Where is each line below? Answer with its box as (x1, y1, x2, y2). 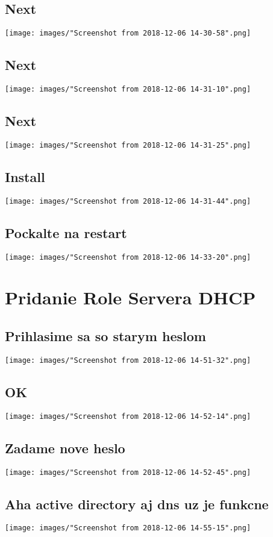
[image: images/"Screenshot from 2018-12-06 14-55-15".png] (5, 524, 251, 533)
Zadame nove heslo (5, 438, 125, 457)
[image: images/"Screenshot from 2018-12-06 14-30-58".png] (5, 29, 251, 38)
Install (5, 167, 45, 186)
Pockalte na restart (5, 223, 127, 242)
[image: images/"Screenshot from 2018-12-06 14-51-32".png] (5, 356, 251, 365)
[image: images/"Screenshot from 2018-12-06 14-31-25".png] (5, 140, 251, 149)
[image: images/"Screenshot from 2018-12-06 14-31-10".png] (5, 85, 251, 94)
